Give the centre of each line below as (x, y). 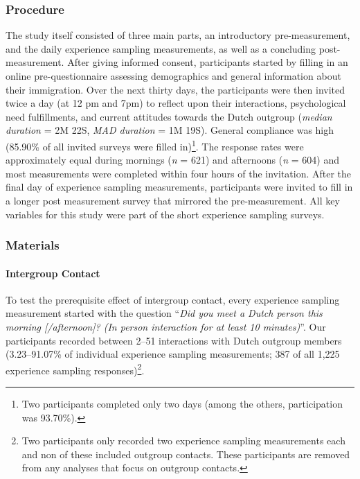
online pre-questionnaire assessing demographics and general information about (173, 76)
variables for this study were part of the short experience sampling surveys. (165, 214)
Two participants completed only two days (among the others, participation (182, 404)
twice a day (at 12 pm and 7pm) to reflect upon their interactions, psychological (176, 103)
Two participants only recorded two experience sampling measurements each (183, 441)
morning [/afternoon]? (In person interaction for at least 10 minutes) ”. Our (166, 327)
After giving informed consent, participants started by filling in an (208, 62)
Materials (33, 245)
